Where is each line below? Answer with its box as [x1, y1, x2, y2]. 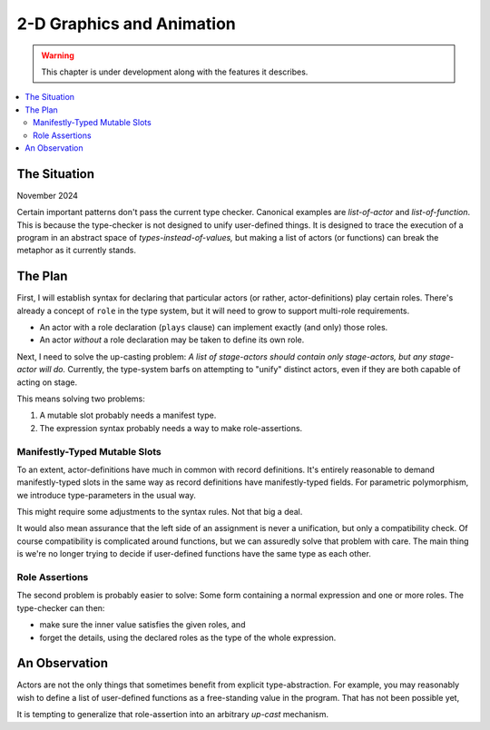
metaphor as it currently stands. [16, 245, 136, 256]
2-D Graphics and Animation [16, 14, 236, 34]
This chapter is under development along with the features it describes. [41, 66, 309, 77]
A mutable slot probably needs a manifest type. [39, 409, 217, 421]
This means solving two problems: [16, 393, 145, 404]
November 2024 [16, 190, 79, 201]
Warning [41, 50, 74, 61]
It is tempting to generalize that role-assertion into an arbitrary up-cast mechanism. [16, 709, 329, 720]
